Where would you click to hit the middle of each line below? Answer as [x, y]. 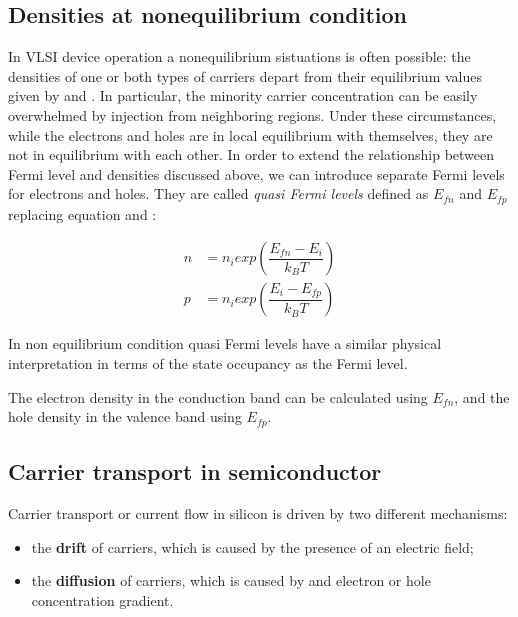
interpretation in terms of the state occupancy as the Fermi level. [208, 363]
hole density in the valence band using [125, 416]
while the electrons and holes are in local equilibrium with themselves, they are [250, 134]
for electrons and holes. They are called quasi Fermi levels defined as [218, 193]
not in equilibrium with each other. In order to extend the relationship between [251, 154]
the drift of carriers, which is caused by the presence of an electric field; [252, 546]
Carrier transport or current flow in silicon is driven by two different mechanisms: [258, 512]
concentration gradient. [102, 599]
